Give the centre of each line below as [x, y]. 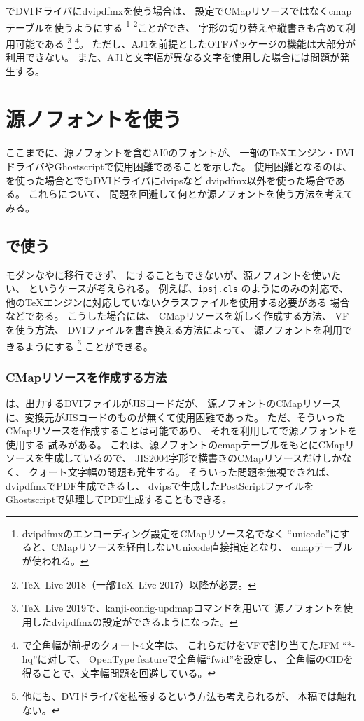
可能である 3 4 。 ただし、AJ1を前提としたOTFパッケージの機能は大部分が [185, 42]
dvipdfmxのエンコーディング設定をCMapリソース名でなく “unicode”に [181, 533]
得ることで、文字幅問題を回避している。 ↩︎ [119, 672]
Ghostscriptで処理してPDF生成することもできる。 [119, 499]
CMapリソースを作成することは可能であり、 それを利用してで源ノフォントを [182, 431]
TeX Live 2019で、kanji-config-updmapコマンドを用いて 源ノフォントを [183, 608]
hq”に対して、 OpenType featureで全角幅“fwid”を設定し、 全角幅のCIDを [188, 658]
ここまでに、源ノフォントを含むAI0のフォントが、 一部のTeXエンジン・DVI [180, 152]
